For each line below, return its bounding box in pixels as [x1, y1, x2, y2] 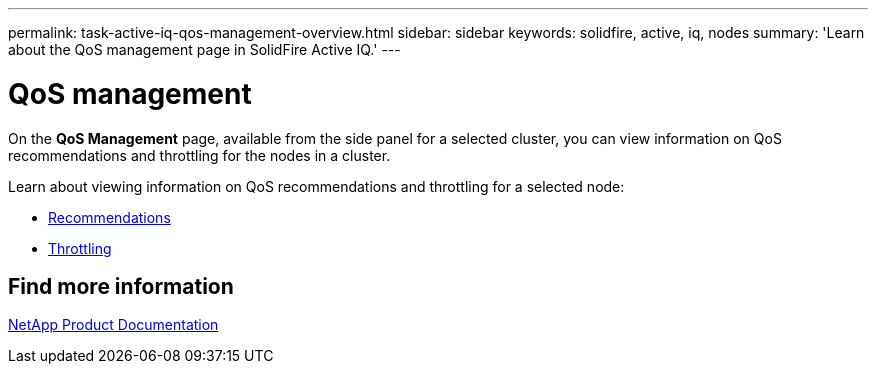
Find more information [8, 273, 234, 299]
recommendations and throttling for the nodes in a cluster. [8, 146, 391, 164]
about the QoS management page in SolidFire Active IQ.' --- [8, 41, 401, 58]
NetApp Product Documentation [8, 316, 219, 334]
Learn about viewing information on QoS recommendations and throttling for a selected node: [8, 177, 625, 195]
